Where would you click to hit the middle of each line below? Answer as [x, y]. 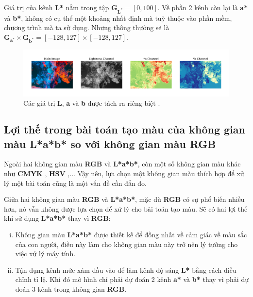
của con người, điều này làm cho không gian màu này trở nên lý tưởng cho [126, 244]
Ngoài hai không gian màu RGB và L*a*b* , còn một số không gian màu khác [122, 164]
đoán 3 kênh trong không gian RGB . [71, 289]
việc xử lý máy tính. [45, 254]
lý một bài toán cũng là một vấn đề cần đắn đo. [75, 183]
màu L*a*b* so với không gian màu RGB [110, 143]
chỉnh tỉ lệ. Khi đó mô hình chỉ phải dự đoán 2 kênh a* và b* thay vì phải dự [132, 279]
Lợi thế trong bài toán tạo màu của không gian [125, 129]
